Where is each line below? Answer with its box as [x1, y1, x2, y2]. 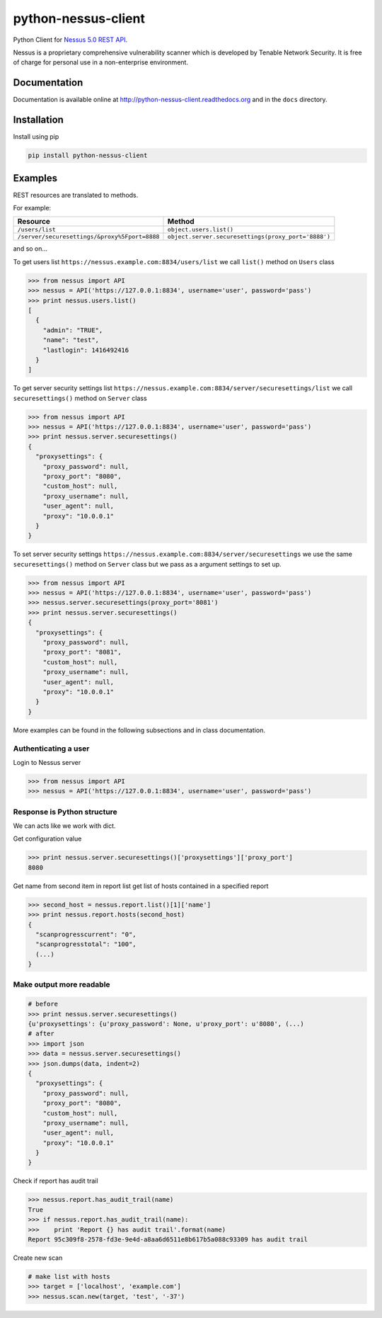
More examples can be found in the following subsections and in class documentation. [13, 726, 265, 734]
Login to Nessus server [13, 758, 81, 766]
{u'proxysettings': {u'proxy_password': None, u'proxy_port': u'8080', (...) [28, 1020, 304, 1028]
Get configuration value [13, 834, 82, 843]
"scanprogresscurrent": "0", [35, 930, 137, 938]
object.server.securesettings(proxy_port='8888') [167, 233, 330, 241]
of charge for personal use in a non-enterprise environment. [13, 58, 189, 67]
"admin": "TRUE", [42, 326, 103, 334]
